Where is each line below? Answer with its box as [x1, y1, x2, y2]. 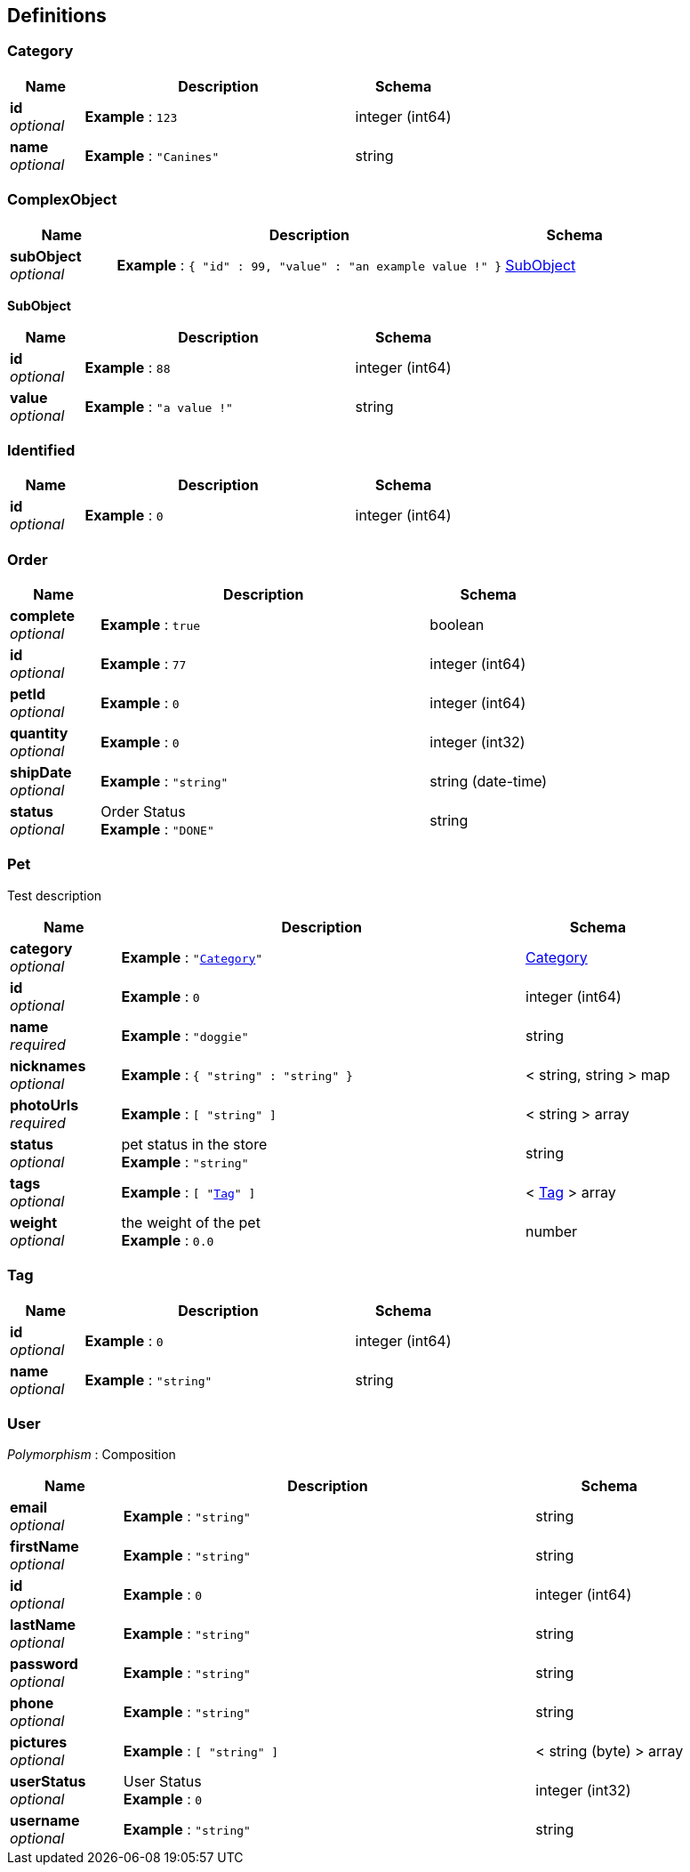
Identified [7, 440, 76, 459]
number [526, 1222, 578, 1240]
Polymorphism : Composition [7, 1447, 176, 1463]
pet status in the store [121, 1134, 268, 1153]
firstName [10, 1537, 79, 1556]
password [10, 1655, 78, 1674]
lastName [10, 1616, 76, 1634]
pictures [10, 1733, 68, 1752]
